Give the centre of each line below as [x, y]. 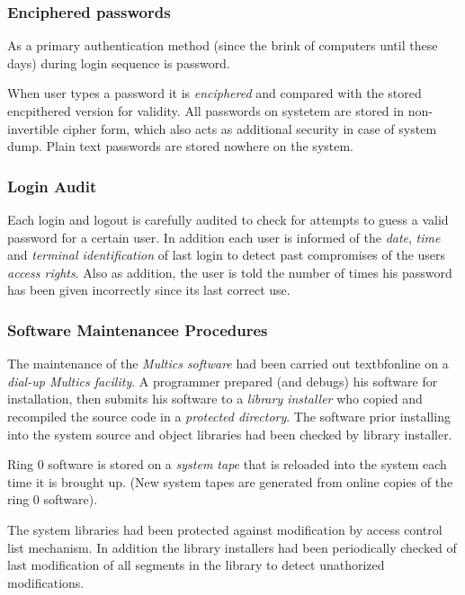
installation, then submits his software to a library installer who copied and [215, 399]
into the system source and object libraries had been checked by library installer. [230, 434]
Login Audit [52, 186]
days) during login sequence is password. [119, 62]
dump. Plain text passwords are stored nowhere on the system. [181, 146]
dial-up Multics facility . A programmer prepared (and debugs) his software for [223, 381]
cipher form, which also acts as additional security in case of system [250, 128]
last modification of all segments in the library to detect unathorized [196, 565]
